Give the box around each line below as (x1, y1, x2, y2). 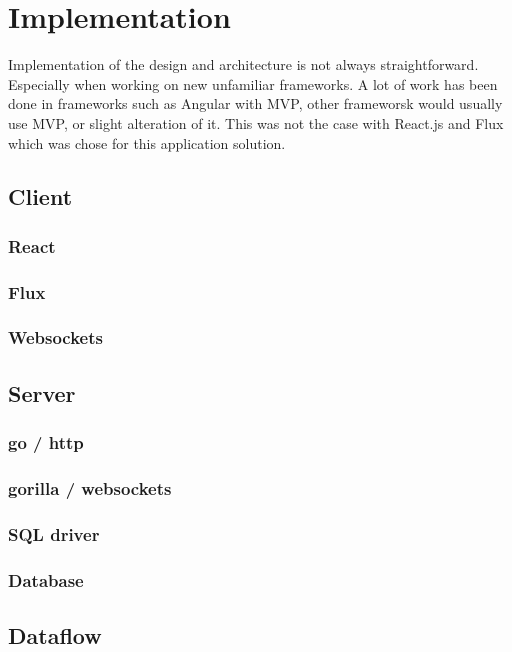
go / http (8, 430, 84, 455)
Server (8, 377, 76, 408)
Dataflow (8, 619, 102, 650)
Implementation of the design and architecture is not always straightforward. (8, 54, 479, 75)
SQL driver (8, 521, 100, 546)
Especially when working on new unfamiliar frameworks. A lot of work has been (8, 73, 498, 94)
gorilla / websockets (8, 475, 172, 500)
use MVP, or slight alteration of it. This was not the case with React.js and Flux (8, 112, 504, 133)
